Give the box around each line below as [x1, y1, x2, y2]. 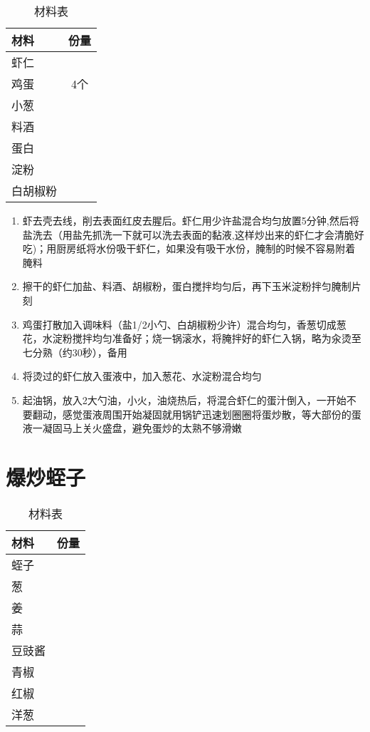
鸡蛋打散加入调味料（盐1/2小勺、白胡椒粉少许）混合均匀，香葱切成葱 [22, 316, 347, 331]
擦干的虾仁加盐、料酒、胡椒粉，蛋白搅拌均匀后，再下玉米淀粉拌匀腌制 [22, 279, 351, 294]
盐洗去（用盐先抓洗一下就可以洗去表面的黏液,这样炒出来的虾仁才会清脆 [22, 227, 354, 242]
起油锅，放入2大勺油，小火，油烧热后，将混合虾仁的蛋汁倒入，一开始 [22, 392, 347, 407]
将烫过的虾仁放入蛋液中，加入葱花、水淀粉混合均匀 [22, 368, 262, 383]
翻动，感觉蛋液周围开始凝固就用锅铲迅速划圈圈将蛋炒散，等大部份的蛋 [32, 406, 361, 421]
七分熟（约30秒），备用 [22, 344, 127, 359]
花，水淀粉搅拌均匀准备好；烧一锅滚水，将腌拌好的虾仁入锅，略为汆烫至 [22, 331, 361, 346]
